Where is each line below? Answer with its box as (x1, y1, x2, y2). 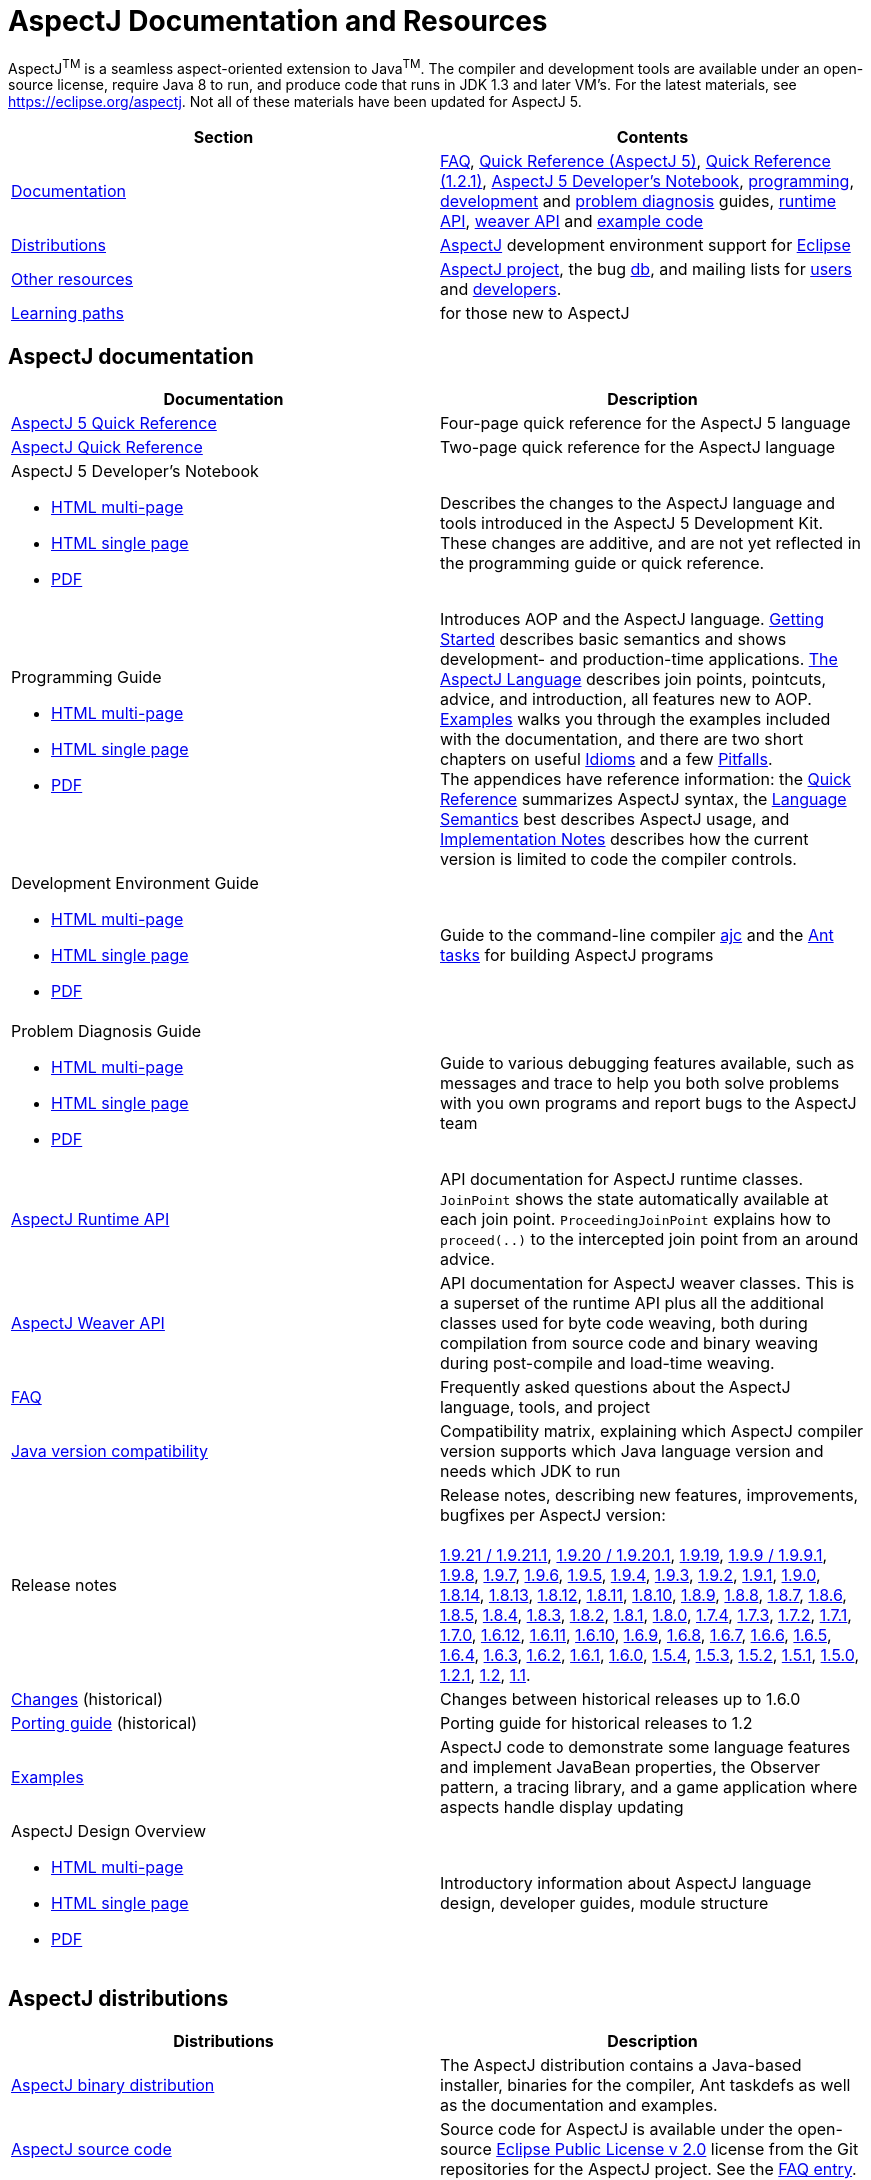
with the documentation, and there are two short (440, 729, 804, 750)
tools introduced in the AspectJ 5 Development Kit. (440, 513, 824, 534)
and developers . (440, 279, 562, 300)
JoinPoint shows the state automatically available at (440, 1189, 829, 1210)
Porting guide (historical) (11, 1713, 197, 1734)
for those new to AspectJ (440, 303, 630, 324)
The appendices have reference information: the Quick (440, 769, 852, 790)
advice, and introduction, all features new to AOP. (440, 689, 812, 710)
